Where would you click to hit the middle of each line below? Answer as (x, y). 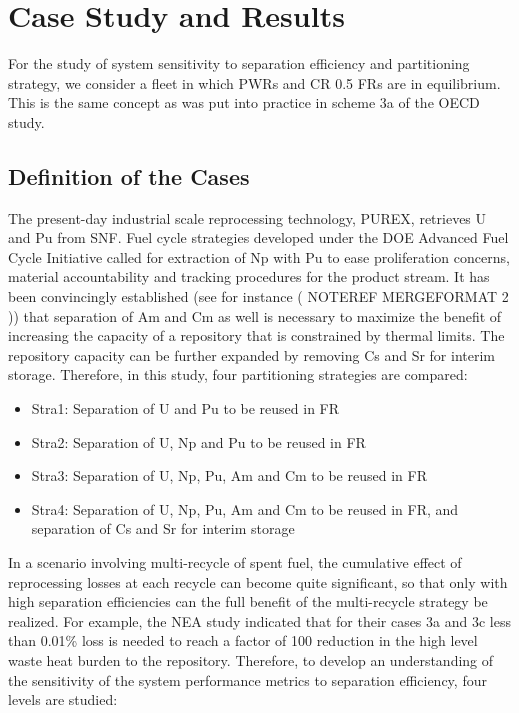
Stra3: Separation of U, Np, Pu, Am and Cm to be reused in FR (229, 475)
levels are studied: (63, 699)
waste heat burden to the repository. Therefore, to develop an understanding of (251, 659)
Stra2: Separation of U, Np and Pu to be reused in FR (198, 441)
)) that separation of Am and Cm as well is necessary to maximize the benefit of (255, 315)
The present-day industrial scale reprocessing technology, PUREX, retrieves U (247, 217)
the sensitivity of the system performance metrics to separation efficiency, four (247, 679)
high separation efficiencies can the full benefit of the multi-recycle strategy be (248, 601)
